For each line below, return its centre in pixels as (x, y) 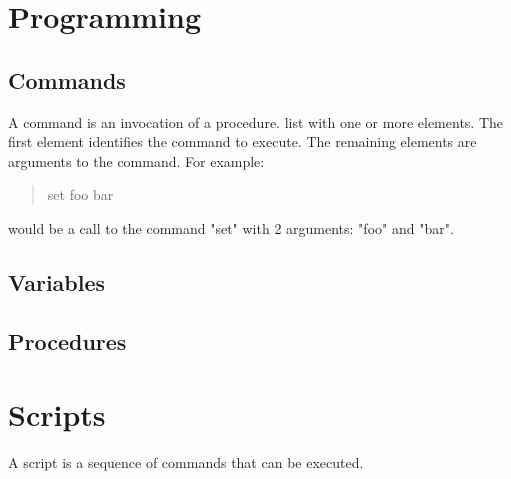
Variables (57, 281)
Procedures (67, 340)
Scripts (57, 414)
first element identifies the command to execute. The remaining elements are (242, 141)
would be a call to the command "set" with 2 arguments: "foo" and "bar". (231, 227)
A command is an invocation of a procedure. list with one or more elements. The (256, 121)
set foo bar (80, 194)
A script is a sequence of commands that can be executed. (186, 462)
